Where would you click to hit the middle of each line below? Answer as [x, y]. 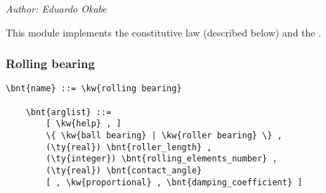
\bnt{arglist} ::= [69, 112]
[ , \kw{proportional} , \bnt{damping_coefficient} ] [174, 182]
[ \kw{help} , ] [84, 124]
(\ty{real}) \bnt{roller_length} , [129, 147]
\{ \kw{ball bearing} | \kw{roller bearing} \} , [164, 136]
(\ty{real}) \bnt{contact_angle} [124, 171]
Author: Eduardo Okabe [56, 8]
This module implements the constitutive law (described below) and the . [164, 32]
